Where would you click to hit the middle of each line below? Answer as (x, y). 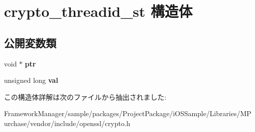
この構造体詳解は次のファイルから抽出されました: (85, 97)
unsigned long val (31, 80)
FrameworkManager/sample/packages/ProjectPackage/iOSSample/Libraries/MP (128, 113)
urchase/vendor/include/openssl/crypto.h (67, 123)
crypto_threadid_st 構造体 (98, 11)
